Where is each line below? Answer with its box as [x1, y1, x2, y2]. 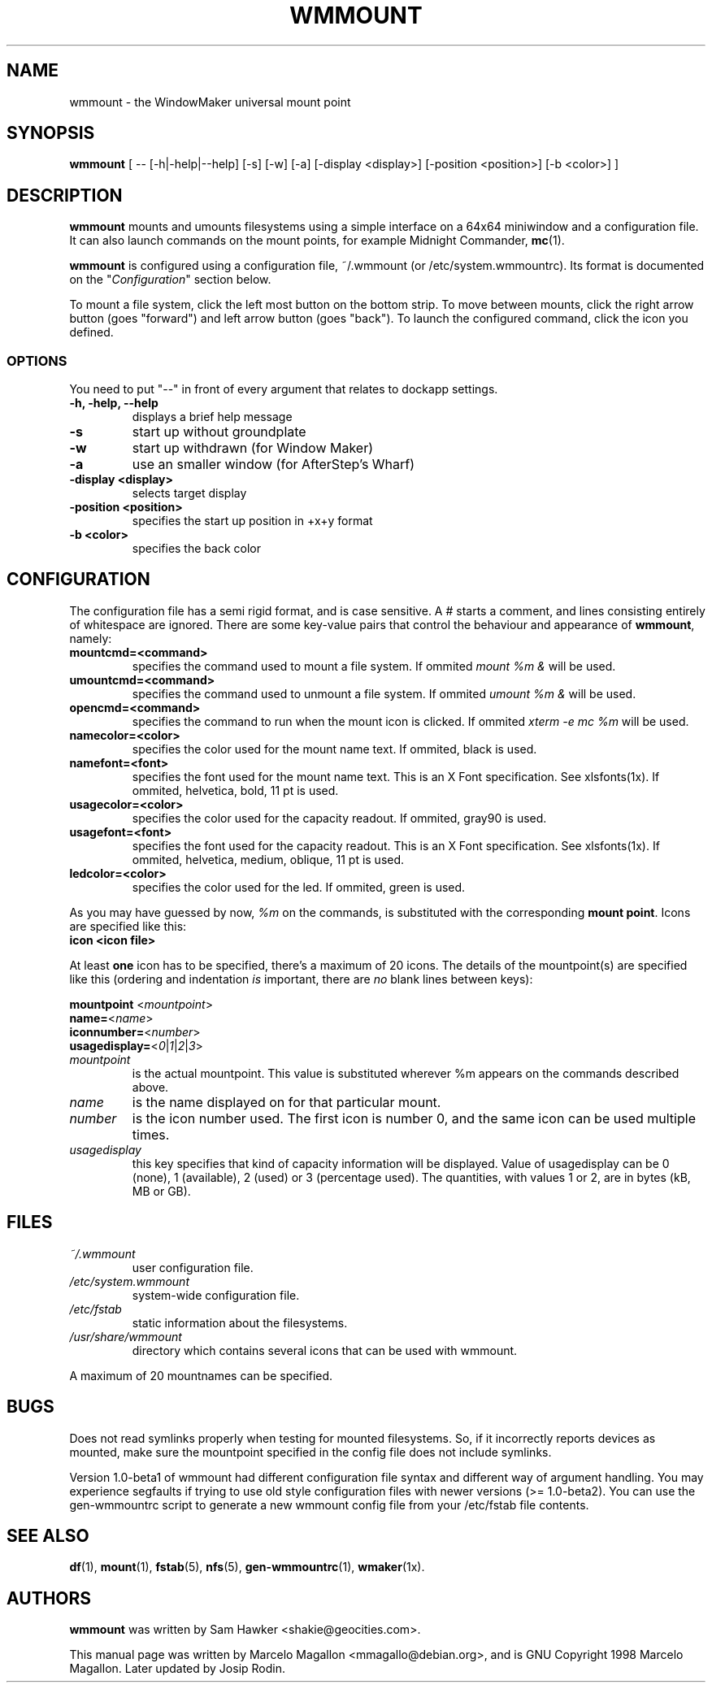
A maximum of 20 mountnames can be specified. [69, 1368, 333, 1383]
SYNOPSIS [7, 123, 95, 144]
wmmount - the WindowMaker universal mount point [69, 94, 351, 109]
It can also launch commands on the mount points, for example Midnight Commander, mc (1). [69, 233, 565, 248]
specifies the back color [132, 541, 261, 556]
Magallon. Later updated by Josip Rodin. [69, 1661, 286, 1676]
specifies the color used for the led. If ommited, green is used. [132, 879, 466, 894]
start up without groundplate [132, 423, 306, 441]
